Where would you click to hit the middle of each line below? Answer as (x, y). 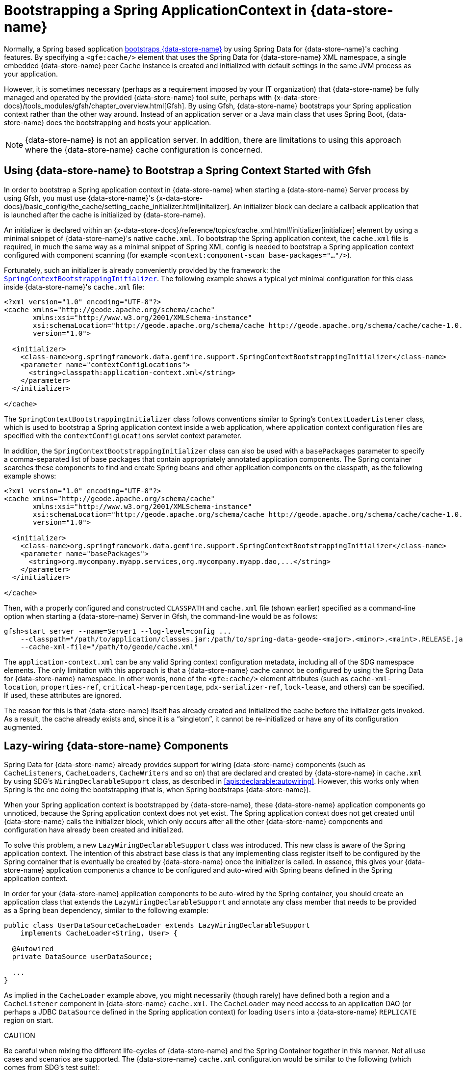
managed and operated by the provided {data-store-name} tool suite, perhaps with (138, 97)
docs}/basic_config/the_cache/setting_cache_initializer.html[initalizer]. (118, 206)
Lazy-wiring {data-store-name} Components (116, 746)
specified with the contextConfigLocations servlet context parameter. (123, 435)
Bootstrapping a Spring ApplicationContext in (155, 10)
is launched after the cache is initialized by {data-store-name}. (105, 214)
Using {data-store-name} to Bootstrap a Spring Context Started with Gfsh (188, 171)
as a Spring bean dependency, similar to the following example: (106, 910)
